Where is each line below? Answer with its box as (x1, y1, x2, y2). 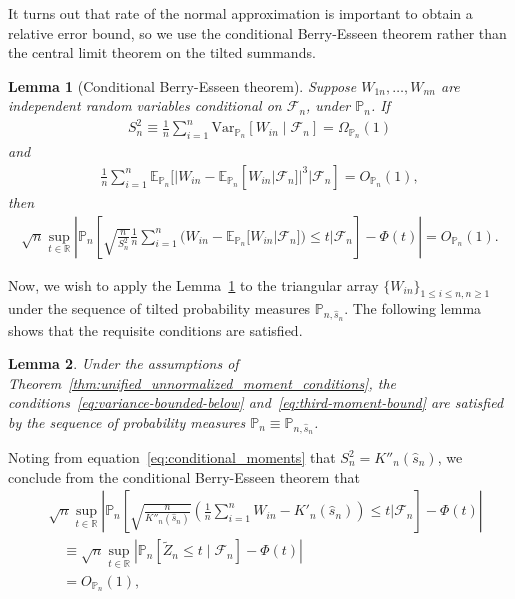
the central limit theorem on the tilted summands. (8, 42, 316, 63)
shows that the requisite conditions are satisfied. (8, 319, 303, 340)
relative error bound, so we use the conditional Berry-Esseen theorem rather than (8, 22, 507, 43)
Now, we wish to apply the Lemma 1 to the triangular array (8, 274, 379, 295)
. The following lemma (344, 298, 482, 319)
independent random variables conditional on (8, 95, 282, 116)
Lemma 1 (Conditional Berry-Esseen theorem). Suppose (8, 75, 357, 96)
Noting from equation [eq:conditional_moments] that (8, 447, 336, 468)
